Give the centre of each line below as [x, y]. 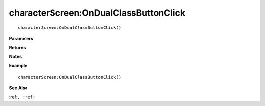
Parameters [21, 38]
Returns [17, 48]
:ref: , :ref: [22, 97]
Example [18, 66]
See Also [18, 88]
